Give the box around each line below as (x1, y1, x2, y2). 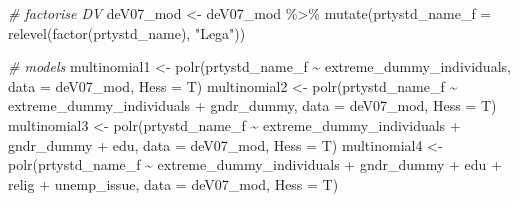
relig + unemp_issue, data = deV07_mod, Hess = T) (8, 173, 339, 194)
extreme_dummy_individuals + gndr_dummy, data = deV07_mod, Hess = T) (8, 95, 497, 116)
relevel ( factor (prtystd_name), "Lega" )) (8, 22, 246, 43)
